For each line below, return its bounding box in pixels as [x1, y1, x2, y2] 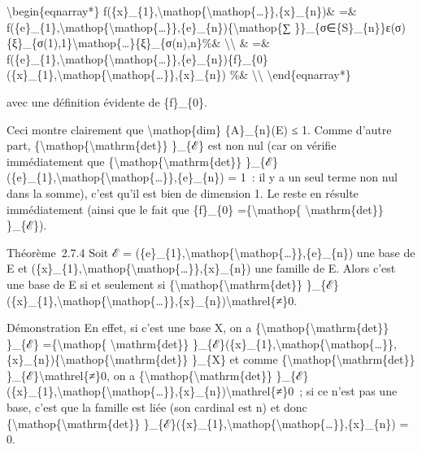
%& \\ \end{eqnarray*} [229, 66, 351, 83]
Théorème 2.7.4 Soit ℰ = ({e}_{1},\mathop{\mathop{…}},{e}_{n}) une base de [7, 243, 415, 260]
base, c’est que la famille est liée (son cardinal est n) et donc [7, 399, 307, 416]
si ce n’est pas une [306, 382, 398, 400]
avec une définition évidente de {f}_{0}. [7, 93, 207, 110]
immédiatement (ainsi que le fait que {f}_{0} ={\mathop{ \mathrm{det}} [7, 200, 384, 217]
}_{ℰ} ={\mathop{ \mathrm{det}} [7, 334, 189, 352]
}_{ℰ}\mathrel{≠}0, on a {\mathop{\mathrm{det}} [7, 366, 272, 383]
